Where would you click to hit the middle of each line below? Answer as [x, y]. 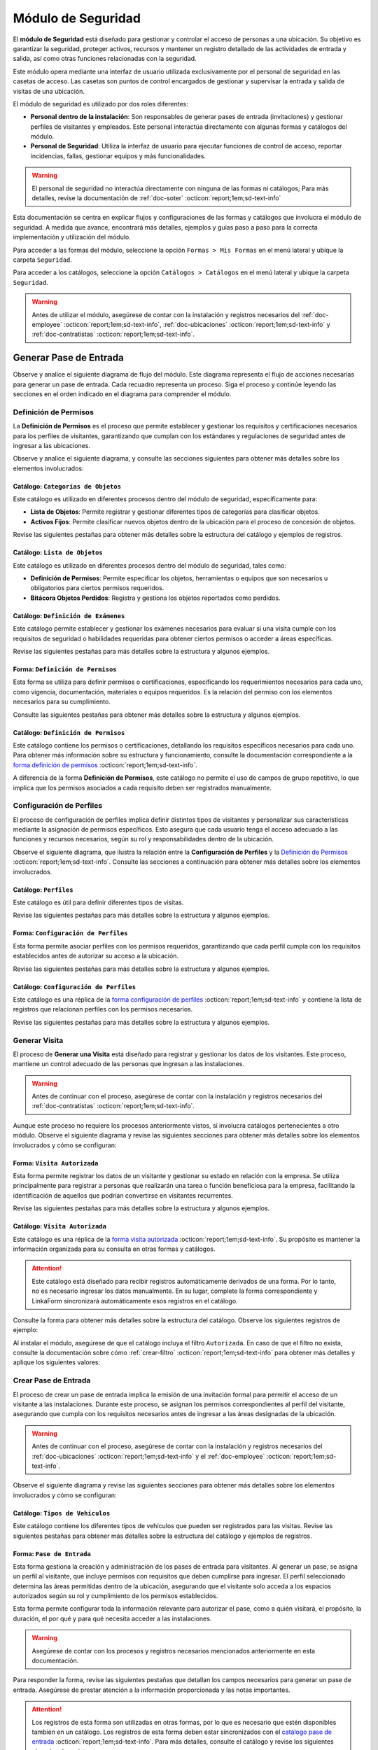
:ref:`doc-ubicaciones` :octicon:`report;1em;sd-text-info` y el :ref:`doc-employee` [148, 1456]
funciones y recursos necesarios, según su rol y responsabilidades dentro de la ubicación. [143, 839]
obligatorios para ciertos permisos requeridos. [97, 588]
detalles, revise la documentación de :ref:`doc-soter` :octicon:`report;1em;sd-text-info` [156, 198]
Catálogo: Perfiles [43, 890]
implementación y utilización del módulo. [72, 237]
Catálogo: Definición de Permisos [69, 732]
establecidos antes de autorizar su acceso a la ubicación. [96, 956]
